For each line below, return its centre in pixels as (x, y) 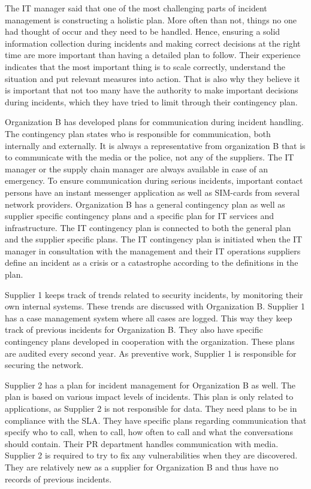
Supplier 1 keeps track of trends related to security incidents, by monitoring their (154, 294)
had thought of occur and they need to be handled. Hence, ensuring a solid (143, 31)
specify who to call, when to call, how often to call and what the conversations (149, 432)
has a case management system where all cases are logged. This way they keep (149, 318)
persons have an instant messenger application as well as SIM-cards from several (152, 192)
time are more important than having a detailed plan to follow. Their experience (153, 55)
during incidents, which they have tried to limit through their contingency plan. (151, 101)
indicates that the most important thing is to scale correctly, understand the (145, 66)
